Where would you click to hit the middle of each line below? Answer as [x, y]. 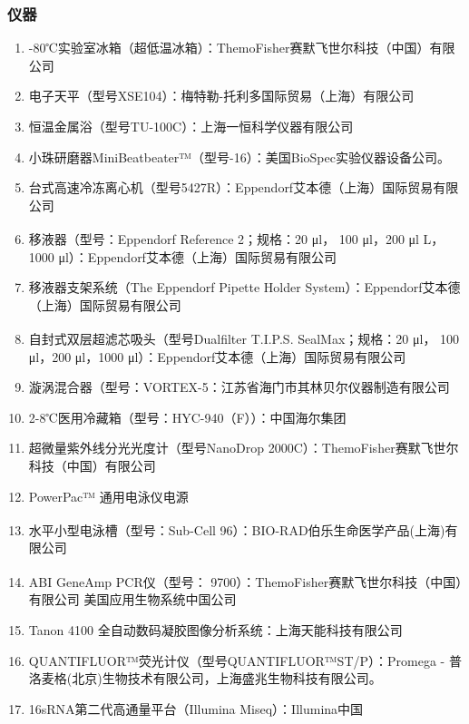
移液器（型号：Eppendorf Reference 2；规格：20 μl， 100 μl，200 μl [224, 239]
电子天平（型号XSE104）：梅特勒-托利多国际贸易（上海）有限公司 [221, 96]
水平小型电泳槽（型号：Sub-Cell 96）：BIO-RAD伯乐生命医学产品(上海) [237, 529]
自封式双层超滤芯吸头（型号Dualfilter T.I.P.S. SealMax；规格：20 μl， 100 [244, 339]
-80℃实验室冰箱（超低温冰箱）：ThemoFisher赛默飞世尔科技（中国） [229, 48]
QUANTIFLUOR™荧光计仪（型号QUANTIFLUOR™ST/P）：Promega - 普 [245, 660]
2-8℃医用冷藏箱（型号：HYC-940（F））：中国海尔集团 [187, 417]
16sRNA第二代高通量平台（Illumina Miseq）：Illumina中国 [196, 708]
